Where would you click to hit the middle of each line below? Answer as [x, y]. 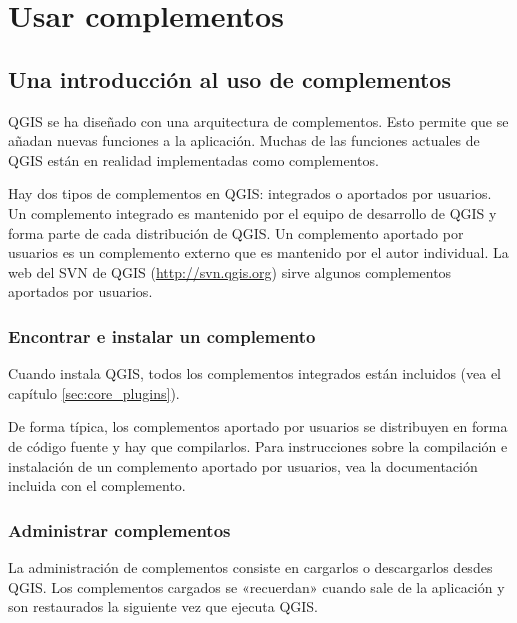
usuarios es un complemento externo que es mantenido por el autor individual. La [258, 252]
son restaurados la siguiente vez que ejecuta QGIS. [163, 606]
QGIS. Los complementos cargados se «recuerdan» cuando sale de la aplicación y [256, 586]
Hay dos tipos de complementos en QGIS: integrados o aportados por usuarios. [250, 193]
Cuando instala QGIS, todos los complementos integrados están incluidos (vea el [254, 373]
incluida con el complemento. [97, 485]
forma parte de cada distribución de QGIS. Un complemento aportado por [236, 232]
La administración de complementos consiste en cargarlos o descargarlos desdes [250, 566]
